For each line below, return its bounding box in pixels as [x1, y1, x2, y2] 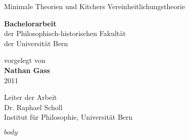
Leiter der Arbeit [4, 92, 57, 102]
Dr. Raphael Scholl [4, 101, 63, 112]
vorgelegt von [4, 55, 45, 65]
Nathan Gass [4, 64, 50, 75]
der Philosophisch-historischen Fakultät [4, 28, 126, 39]
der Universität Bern [4, 38, 68, 48]
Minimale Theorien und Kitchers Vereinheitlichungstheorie [4, 1, 185, 11]
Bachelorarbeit [4, 18, 57, 28]
